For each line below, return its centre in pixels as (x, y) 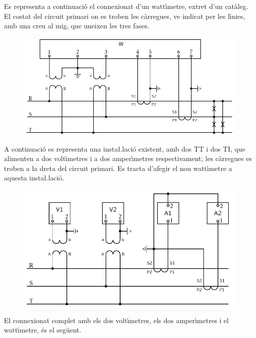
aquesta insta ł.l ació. (34, 178)
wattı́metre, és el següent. (43, 330)
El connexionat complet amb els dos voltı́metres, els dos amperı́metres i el (116, 320)
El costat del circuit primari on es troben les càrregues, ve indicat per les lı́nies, (125, 16)
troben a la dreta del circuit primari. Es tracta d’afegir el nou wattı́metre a (118, 168)
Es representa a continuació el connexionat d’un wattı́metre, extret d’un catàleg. (126, 6)
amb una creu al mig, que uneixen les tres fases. (77, 26)
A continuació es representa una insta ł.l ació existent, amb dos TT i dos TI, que (125, 148)
